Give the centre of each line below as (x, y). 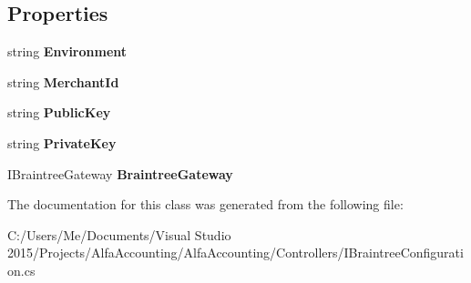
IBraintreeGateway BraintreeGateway (120, 173)
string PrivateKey (62, 142)
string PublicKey (59, 112)
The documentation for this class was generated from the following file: (205, 204)
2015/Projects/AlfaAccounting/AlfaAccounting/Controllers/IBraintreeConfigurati (235, 253)
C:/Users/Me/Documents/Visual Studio (119, 234)
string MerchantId (63, 81)
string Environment (67, 51)
